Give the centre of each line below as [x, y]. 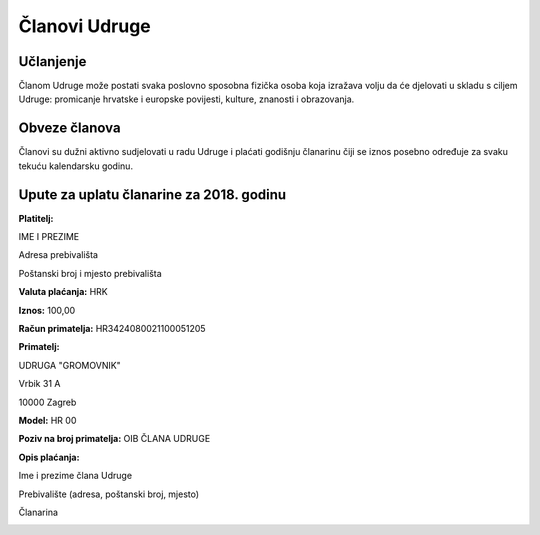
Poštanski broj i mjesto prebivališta [90, 273]
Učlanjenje [52, 61]
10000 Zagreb [47, 402]
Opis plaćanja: [49, 457]
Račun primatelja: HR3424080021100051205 [112, 328]
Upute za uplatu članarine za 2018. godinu [152, 194]
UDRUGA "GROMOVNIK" [70, 365]
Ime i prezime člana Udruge [75, 476]
